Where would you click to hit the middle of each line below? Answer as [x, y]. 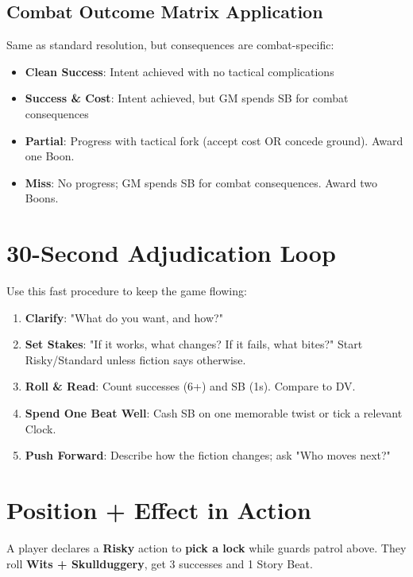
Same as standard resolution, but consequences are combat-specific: [170, 45]
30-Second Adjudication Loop [171, 253]
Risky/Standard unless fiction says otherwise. [135, 359]
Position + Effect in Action [159, 510]
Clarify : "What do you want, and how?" [124, 317]
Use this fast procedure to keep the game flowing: [127, 291]
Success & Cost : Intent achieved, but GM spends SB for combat [187, 98]
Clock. [41, 428]
